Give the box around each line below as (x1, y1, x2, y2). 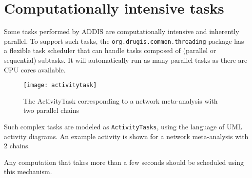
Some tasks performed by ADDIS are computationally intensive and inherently (4, 26, 239, 36)
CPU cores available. (4, 64, 66, 74)
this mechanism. (4, 166, 52, 177)
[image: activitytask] (23, 82, 97, 89)
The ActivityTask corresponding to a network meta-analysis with (23, 95, 218, 106)
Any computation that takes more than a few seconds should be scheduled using (4, 157, 244, 167)
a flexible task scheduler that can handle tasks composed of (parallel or (4, 45, 216, 55)
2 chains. (4, 141, 30, 151)
